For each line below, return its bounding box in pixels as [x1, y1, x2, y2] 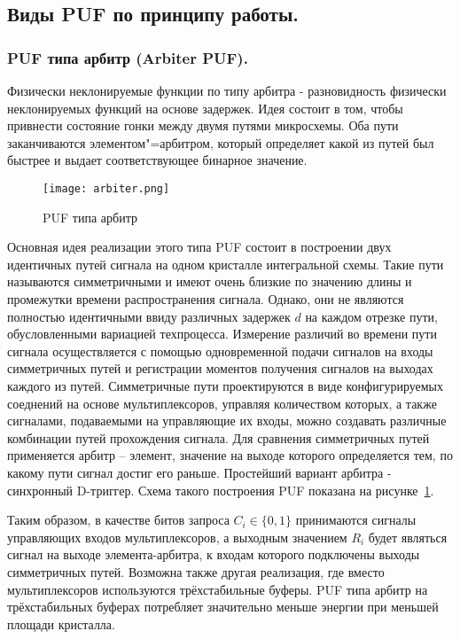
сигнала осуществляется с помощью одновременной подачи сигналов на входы [7, 341, 433, 360]
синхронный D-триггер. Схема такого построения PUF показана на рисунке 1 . [7, 480, 434, 499]
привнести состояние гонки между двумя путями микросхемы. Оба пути [7, 116, 399, 135]
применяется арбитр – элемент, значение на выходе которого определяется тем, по [7, 446, 453, 464]
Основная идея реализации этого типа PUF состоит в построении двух [7, 238, 392, 256]
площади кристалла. [7, 614, 115, 633]
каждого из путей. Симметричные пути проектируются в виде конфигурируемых [7, 376, 443, 394]
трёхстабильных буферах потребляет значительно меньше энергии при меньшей [7, 597, 439, 616]
